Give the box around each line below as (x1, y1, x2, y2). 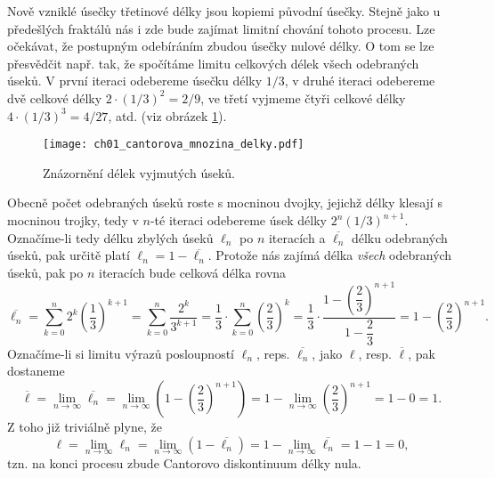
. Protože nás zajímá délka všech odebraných (207, 246, 452, 264)
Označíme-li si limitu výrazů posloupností (7, 344, 235, 362)
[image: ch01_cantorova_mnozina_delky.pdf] (43, 138, 304, 151)
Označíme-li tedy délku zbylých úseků (7, 228, 214, 247)
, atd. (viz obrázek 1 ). (108, 106, 227, 125)
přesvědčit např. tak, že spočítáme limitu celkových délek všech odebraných (7, 53, 419, 72)
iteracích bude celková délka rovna (98, 263, 287, 281)
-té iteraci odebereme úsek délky (150, 211, 327, 229)
